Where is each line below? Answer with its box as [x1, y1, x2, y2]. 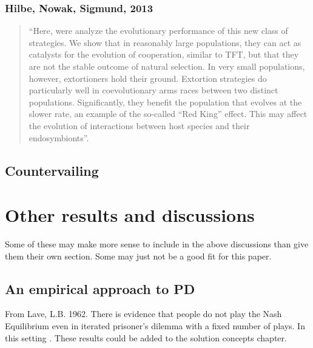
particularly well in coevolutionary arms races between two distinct [29, 84, 278, 96]
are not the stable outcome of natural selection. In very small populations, [29, 60, 305, 72]
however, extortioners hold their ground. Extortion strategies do [29, 72, 267, 84]
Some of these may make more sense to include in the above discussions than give [5, 238, 309, 250]
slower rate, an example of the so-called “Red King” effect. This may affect [29, 107, 308, 120]
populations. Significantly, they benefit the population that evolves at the [29, 95, 302, 108]
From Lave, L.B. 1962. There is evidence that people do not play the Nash [5, 307, 282, 320]
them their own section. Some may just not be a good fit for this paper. [5, 249, 272, 262]
